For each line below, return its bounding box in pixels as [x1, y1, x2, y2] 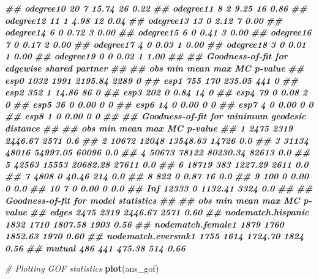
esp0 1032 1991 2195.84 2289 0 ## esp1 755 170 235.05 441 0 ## [5, 73, 298, 86]
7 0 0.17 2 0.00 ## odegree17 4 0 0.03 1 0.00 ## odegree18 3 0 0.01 [5, 37, 306, 50]
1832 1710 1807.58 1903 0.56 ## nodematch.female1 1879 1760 [5, 217, 284, 230]
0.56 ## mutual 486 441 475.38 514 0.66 [5, 241, 186, 254]
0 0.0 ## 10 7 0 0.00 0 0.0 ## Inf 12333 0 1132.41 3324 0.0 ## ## [5, 181, 313, 194]
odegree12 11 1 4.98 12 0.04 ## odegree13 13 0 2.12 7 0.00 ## [5, 13, 282, 26]
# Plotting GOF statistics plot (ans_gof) [5, 262, 159, 275]
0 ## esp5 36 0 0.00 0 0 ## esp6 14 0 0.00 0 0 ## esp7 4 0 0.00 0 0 [5, 97, 313, 110]
